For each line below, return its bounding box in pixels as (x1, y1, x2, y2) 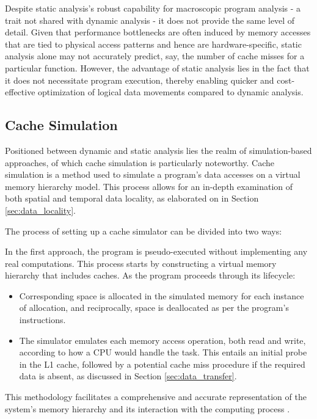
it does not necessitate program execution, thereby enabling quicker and (5, 73, 274, 86)
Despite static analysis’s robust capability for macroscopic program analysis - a (5, 2, 301, 14)
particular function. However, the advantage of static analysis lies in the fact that (5, 61, 310, 74)
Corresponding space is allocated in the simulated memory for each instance (19, 289, 304, 302)
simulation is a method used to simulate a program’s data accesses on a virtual (5, 168, 301, 181)
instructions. (19, 313, 66, 326)
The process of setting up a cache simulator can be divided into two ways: (5, 224, 282, 237)
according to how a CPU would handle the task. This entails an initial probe (19, 346, 307, 359)
